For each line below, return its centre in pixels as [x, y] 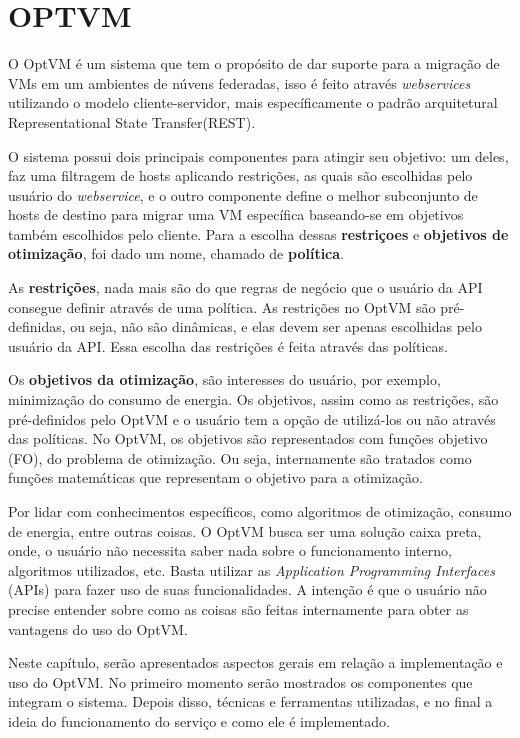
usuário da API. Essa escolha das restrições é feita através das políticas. [228, 345]
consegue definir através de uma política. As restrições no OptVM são [222, 306]
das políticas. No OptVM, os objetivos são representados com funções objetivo [248, 438]
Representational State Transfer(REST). [132, 121]
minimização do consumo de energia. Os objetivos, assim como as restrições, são [253, 399]
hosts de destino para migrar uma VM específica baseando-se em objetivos [236, 214]
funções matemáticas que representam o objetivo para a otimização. [215, 477]
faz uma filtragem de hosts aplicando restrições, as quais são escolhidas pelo [240, 175]
